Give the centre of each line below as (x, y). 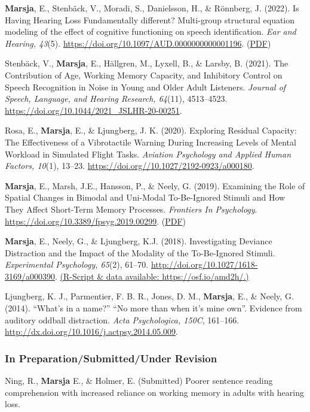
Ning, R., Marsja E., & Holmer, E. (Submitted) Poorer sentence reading (139, 381)
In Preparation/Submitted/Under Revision (111, 358)
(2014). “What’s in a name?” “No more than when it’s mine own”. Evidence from (154, 308)
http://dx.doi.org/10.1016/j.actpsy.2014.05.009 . (91, 331)
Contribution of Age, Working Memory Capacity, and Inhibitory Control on (144, 75)
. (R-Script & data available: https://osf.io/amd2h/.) (152, 276)
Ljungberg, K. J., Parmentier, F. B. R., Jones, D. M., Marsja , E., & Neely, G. (149, 296)
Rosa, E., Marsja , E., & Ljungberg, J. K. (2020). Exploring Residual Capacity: (151, 130)
